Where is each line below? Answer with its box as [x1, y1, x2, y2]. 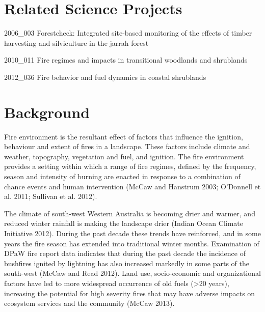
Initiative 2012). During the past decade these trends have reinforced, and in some [4, 228, 261, 238]
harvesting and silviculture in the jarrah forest [4, 37, 149, 48]
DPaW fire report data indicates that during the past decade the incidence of [4, 248, 246, 259]
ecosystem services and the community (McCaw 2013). [4, 298, 175, 308]
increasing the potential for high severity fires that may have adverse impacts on [4, 288, 255, 298]
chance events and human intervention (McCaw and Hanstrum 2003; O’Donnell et [4, 181, 261, 191]
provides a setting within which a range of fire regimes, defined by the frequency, [4, 161, 256, 172]
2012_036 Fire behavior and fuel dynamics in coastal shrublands [4, 71, 206, 82]
